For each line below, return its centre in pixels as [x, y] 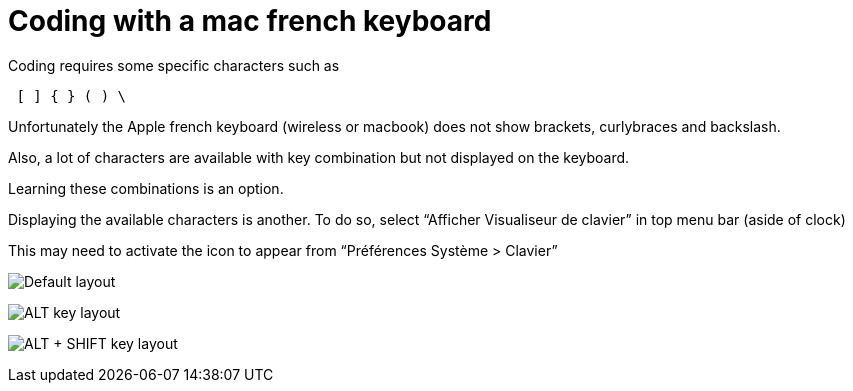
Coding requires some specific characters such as [174, 65]
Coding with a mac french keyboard [250, 21]
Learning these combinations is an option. [146, 188]
